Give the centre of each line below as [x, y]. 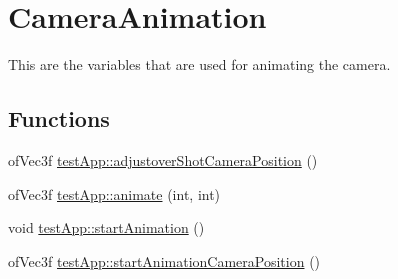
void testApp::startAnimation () [106, 227]
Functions [59, 118]
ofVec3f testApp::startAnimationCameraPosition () [164, 260]
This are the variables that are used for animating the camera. [199, 64]
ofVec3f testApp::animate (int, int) [114, 193]
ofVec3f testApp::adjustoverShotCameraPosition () [163, 159]
